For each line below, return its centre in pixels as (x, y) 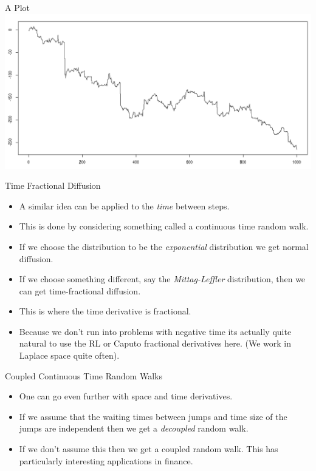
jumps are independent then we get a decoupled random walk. (134, 428)
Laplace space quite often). (69, 355)
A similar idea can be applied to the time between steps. (124, 205)
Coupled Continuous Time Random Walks (84, 375)
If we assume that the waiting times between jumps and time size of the (153, 416)
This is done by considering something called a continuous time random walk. (164, 226)
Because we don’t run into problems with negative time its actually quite (155, 331)
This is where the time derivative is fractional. (105, 311)
